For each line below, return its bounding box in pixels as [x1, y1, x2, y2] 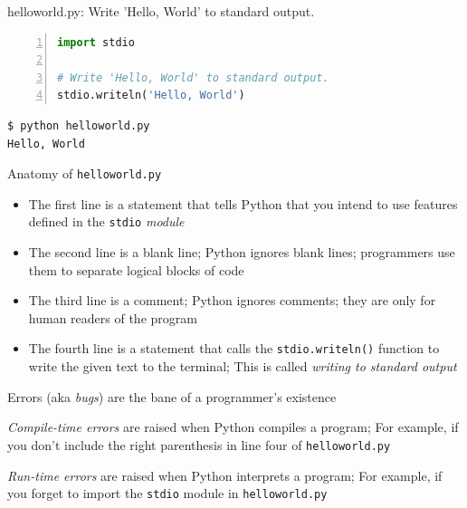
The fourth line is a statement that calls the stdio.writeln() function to [28, 339, 440, 358]
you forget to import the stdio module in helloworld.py [7, 484, 328, 503]
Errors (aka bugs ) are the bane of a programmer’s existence [7, 387, 337, 406]
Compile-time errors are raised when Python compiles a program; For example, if [7, 417, 459, 436]
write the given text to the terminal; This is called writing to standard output [28, 357, 457, 376]
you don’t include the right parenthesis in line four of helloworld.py [7, 435, 391, 454]
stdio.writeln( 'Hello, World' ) [57, 89, 245, 102]
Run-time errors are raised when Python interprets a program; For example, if [7, 465, 443, 484]
